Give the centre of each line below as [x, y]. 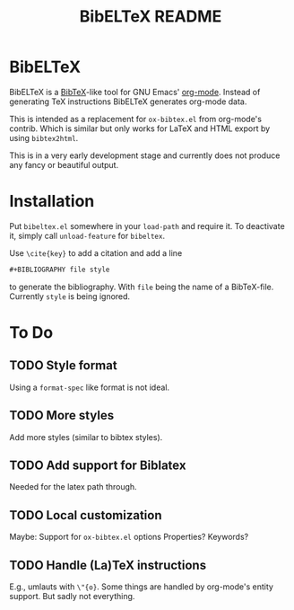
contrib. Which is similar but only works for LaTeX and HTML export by [140, 128]
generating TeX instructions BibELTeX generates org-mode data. [128, 102]
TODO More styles [62, 416]
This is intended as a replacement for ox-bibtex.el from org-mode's [136, 119]
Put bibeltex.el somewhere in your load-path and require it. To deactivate [147, 225]
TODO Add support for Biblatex [98, 465]
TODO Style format [64, 366]
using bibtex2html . [44, 137]
